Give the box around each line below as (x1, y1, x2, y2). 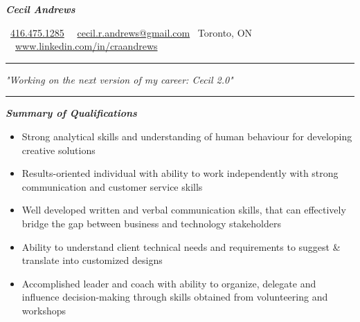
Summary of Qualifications (6, 106, 137, 120)
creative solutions (21, 142, 96, 157)
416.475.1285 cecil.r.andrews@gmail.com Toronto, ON (10, 25, 253, 39)
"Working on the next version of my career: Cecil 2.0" (6, 72, 233, 86)
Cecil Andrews (6, 2, 75, 16)
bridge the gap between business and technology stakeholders (21, 216, 281, 230)
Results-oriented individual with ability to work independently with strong (21, 166, 339, 180)
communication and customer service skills (21, 179, 203, 193)
